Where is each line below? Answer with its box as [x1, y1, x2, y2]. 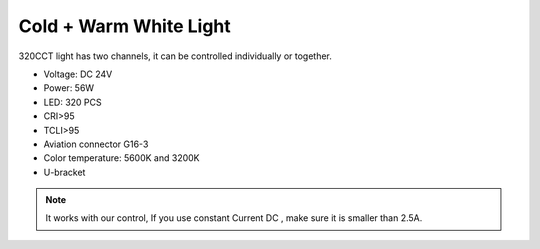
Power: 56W [43, 82, 95, 94]
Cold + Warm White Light [18, 15, 232, 37]
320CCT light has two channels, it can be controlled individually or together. [18, 50, 332, 62]
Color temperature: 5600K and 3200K [43, 152, 200, 164]
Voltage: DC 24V [43, 68, 113, 80]
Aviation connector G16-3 [43, 138, 149, 150]
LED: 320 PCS [43, 96, 102, 108]
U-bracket [43, 166, 86, 178]
